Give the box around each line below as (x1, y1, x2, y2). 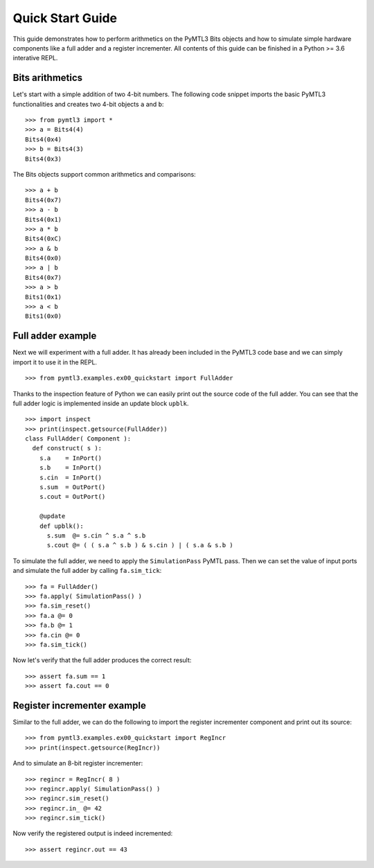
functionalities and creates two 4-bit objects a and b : (12, 100, 164, 108)
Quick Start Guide (12, 10, 118, 26)
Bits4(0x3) (25, 154, 62, 163)
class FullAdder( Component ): (25, 435, 132, 443)
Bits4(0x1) (25, 215, 62, 223)
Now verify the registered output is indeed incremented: (12, 829, 173, 838)
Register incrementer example (12, 700, 147, 711)
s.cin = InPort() (39, 473, 103, 481)
